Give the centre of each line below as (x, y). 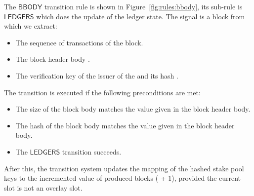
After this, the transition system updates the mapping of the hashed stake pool (124, 168)
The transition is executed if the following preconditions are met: (102, 92)
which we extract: (31, 26)
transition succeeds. (92, 151)
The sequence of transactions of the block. (79, 42)
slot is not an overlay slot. (43, 187)
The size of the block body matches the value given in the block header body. (133, 109)
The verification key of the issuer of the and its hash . (97, 75)
